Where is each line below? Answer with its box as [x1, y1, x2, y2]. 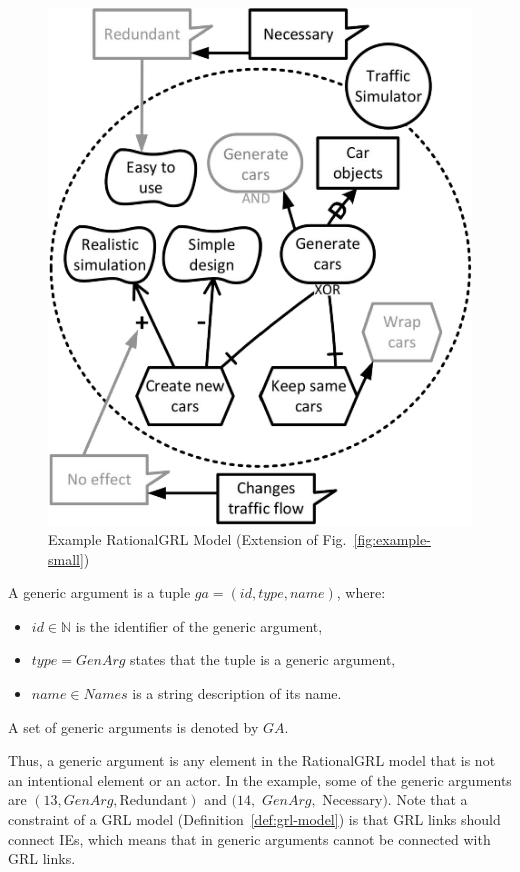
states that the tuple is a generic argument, [130, 649, 396, 670]
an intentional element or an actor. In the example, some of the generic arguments [8, 769, 512, 790]
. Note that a [387, 789, 468, 810]
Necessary [322, 789, 383, 810]
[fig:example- [353, 529, 431, 550]
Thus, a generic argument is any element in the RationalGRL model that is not [8, 750, 496, 771]
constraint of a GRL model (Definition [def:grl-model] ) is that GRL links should [8, 809, 501, 830]
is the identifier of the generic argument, [75, 615, 323, 636]
